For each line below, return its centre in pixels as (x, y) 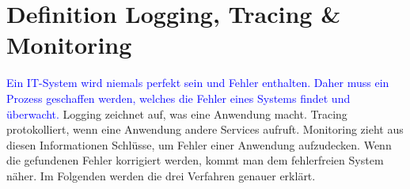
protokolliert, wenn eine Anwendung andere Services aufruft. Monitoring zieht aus (205, 129)
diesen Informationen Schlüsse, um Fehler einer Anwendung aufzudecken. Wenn (199, 144)
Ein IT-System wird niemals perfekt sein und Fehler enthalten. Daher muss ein (198, 83)
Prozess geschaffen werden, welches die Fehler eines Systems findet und (178, 98)
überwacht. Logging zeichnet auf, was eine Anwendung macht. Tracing (177, 113)
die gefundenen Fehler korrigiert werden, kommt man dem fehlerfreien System (195, 160)
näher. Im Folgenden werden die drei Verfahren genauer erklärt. (161, 175)
